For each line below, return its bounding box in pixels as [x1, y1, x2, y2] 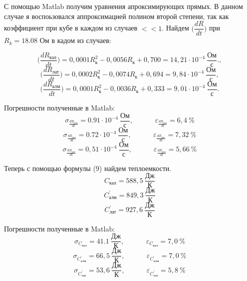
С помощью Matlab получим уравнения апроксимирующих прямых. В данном [4, 1, 243, 11]
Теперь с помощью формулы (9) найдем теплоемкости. [4, 162, 172, 173]
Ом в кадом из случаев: [39, 35, 111, 45]
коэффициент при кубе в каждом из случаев [4, 22, 138, 33]
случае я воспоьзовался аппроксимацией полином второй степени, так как [4, 10, 229, 21]
